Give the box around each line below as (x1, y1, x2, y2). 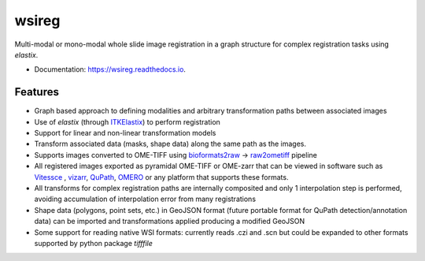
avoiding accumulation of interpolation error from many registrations (34, 194, 256, 204)
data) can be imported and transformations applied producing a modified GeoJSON (34, 217, 305, 226)
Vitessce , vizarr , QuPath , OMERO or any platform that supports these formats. (34, 172, 289, 181)
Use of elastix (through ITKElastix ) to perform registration (34, 117, 220, 126)
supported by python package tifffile (34, 238, 153, 248)
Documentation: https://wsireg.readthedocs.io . (34, 65, 187, 74)
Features (14, 85, 59, 99)
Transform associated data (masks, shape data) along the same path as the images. (34, 139, 307, 149)
